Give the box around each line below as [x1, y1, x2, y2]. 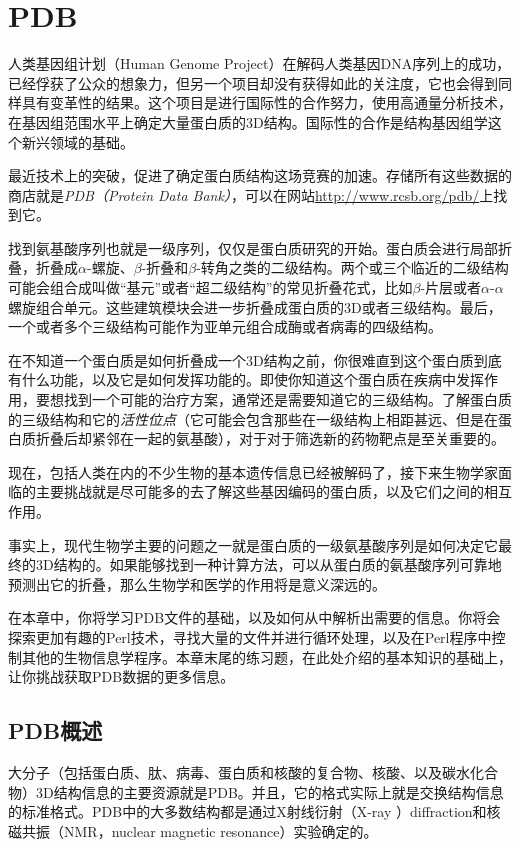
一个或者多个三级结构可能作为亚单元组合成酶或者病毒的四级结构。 [8, 316, 442, 337]
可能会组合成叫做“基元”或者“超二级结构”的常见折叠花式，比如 [8, 277, 413, 298]
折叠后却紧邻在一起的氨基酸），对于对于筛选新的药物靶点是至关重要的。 [35, 428, 505, 449]
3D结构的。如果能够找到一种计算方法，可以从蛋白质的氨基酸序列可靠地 [35, 554, 502, 575]
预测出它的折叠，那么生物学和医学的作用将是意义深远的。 [8, 573, 386, 594]
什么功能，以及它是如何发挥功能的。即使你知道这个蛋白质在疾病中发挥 [21, 369, 484, 390]
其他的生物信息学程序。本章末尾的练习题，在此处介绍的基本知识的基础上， [21, 646, 512, 667]
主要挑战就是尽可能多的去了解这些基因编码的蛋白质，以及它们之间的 [35, 481, 484, 502]
